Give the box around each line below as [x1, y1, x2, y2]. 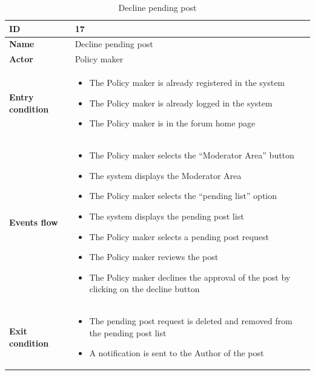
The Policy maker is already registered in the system [89, 76, 285, 89]
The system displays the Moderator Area [89, 169, 242, 181]
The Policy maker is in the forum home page [89, 117, 256, 129]
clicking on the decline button [89, 282, 200, 295]
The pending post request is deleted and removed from [89, 315, 293, 327]
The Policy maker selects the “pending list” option [89, 189, 277, 202]
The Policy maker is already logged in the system [89, 96, 273, 109]
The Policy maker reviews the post [89, 250, 219, 263]
